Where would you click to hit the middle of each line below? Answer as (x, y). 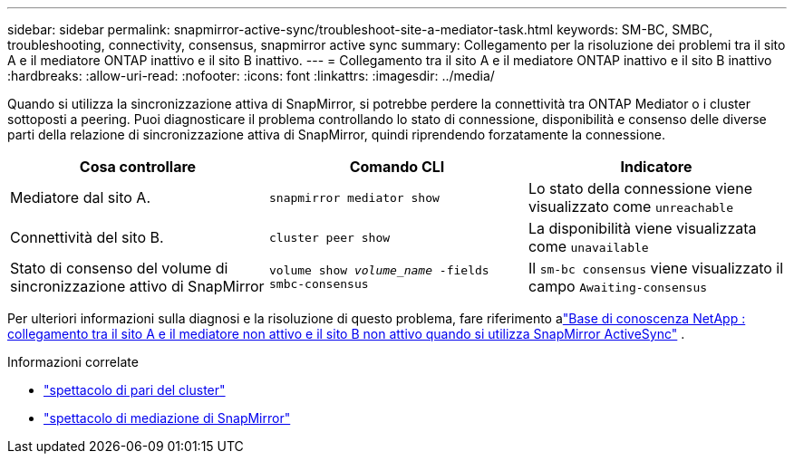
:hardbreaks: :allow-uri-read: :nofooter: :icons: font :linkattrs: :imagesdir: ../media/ (251, 76)
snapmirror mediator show (354, 197)
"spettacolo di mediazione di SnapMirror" (167, 418)
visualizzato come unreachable (630, 206)
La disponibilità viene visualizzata (642, 228)
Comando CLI (397, 167)
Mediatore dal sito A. (80, 197)
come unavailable (588, 246)
